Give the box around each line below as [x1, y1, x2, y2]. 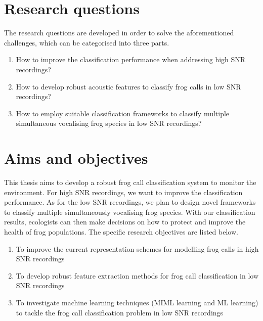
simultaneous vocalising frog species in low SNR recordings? [16, 118, 202, 128]
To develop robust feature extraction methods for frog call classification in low [16, 270, 259, 281]
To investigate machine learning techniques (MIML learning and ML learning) [16, 297, 258, 307]
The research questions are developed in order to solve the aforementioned [4, 27, 234, 38]
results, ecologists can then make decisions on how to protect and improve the [4, 216, 246, 227]
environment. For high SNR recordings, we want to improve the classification [4, 187, 243, 197]
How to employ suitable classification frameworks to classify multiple [16, 108, 230, 118]
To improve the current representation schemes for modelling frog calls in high [16, 243, 259, 254]
